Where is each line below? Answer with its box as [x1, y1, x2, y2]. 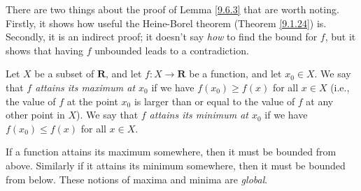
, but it [325, 29, 356, 44]
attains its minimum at [149, 107, 248, 122]
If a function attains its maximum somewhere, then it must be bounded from [6, 144, 337, 159]
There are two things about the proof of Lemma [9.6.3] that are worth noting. [6, 2, 339, 16]
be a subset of [34, 66, 94, 81]
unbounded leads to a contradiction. [94, 43, 249, 57]
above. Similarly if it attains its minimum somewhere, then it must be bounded [6, 158, 346, 172]
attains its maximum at [35, 79, 136, 94]
